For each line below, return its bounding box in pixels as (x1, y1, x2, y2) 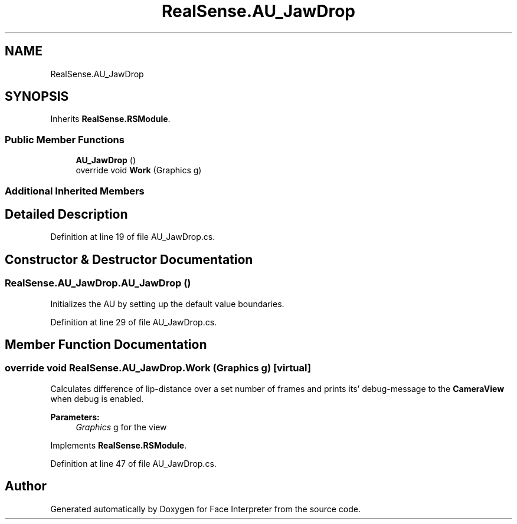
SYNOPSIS (5, 89, 69, 104)
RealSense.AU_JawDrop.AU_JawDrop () (5, 277, 191, 289)
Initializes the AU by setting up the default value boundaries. (50, 298, 284, 309)
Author (5, 479, 47, 494)
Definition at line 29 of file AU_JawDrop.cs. (50, 317, 217, 327)
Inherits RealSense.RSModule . (50, 114, 171, 124)
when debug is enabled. (50, 393, 144, 404)
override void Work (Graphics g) (76, 165, 202, 176)
